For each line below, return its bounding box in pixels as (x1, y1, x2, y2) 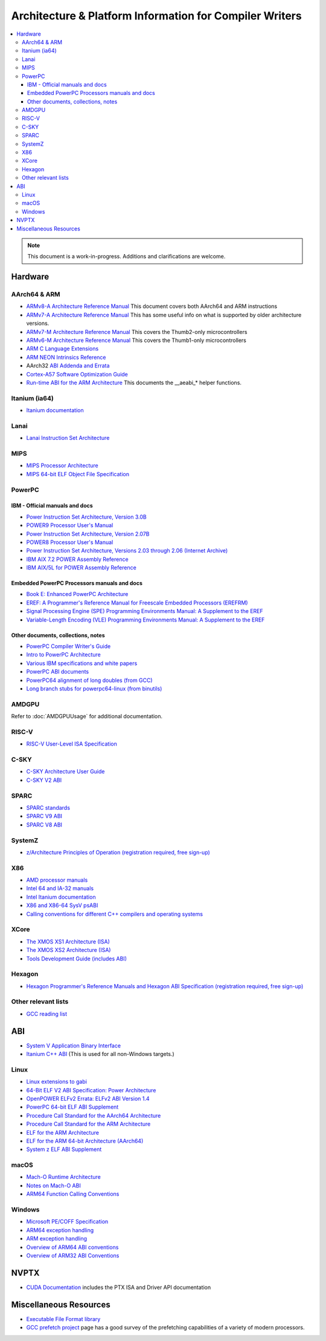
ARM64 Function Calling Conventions (26, 1190, 120, 1198)
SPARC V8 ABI (26, 821, 63, 828)
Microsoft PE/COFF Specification (26, 1218, 109, 1225)
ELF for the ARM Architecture (26, 1129, 100, 1136)
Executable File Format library (26, 1315, 101, 1322)
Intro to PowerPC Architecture (26, 651, 101, 658)
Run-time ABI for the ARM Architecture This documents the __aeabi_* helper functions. (26, 379, 241, 386)
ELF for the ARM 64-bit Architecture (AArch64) (26, 1137, 144, 1144)
